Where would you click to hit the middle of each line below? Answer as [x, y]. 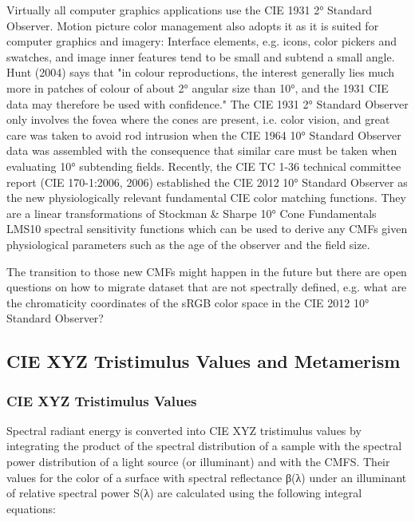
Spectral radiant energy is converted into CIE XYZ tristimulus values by [184, 430]
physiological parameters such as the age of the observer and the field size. [188, 244]
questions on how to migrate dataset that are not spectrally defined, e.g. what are [207, 287]
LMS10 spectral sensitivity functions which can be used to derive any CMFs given [207, 229]
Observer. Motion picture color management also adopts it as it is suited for [193, 25]
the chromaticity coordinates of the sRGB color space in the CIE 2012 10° [188, 302]
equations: [31, 508]
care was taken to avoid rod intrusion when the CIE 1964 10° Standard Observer [204, 134]
